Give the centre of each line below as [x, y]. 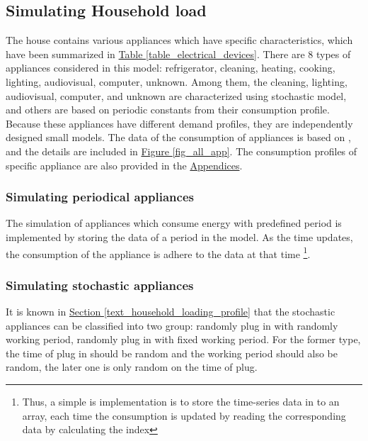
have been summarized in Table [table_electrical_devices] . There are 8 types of [178, 54]
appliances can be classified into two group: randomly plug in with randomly [172, 325]
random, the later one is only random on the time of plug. [132, 367]
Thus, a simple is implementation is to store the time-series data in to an [181, 401]
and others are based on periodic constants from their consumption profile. [168, 110]
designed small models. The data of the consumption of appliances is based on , [178, 137]
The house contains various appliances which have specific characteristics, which [179, 40]
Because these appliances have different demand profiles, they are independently [179, 123]
